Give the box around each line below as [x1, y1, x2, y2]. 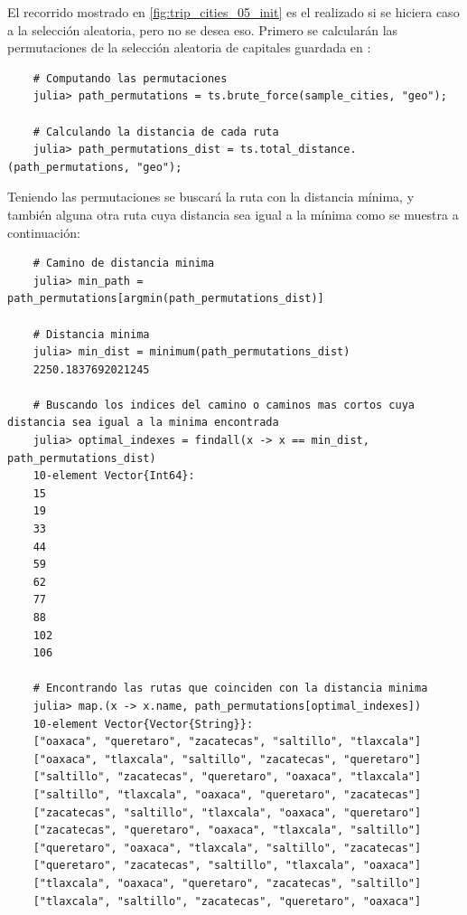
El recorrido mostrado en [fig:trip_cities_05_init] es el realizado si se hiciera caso [7, 3, 460, 21]
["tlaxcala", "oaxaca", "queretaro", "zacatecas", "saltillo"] [33, 876, 422, 890]
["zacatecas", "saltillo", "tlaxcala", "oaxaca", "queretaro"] [33, 806, 422, 819]
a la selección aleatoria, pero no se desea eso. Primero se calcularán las [7, 20, 398, 39]
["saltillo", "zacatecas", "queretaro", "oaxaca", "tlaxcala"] [33, 770, 422, 784]
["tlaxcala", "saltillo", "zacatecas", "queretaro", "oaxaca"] [33, 894, 422, 908]
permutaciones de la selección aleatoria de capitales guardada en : [7, 38, 371, 57]
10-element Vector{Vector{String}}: [33, 717, 254, 731]
